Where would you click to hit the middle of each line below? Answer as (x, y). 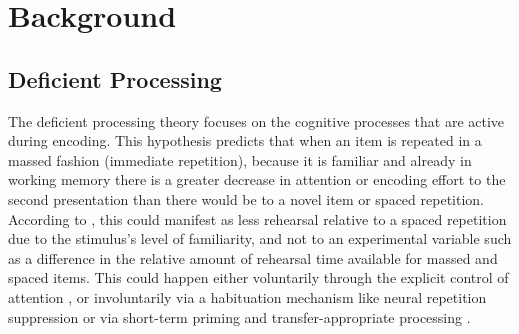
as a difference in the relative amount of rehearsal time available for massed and (253, 257)
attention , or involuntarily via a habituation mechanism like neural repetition (247, 296)
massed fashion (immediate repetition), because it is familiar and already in (240, 159)
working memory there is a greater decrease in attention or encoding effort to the (257, 179)
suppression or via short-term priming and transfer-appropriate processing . (239, 316)
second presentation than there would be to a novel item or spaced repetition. (246, 198)
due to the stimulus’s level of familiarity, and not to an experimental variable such (260, 238)
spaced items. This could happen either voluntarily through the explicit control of (258, 277)
